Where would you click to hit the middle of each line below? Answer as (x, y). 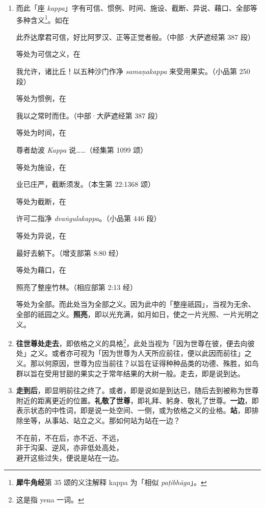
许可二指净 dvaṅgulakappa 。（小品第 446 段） (88, 218)
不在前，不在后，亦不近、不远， (70, 437)
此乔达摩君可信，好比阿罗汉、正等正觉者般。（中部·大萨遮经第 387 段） (136, 37)
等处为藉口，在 (41, 270)
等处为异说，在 (41, 235)
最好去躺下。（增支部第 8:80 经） (70, 252)
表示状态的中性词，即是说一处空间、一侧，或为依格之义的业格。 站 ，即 (134, 410)
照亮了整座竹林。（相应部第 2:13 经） (77, 287)
